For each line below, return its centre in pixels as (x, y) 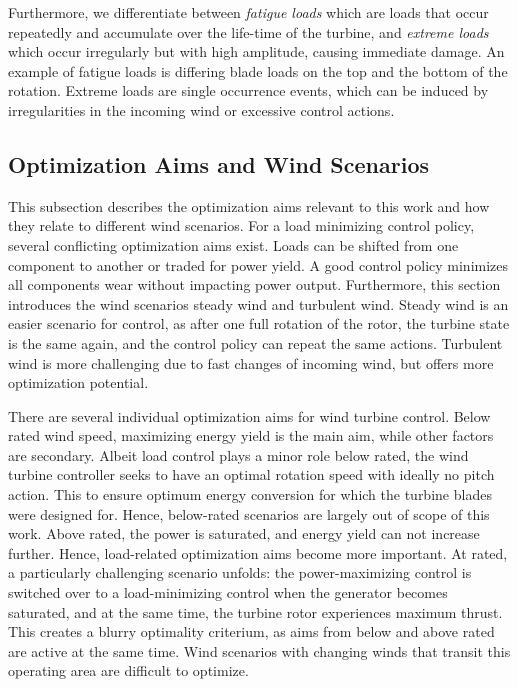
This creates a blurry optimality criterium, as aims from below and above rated (251, 631)
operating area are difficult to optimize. (128, 670)
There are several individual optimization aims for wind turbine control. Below (249, 415)
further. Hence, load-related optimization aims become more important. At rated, (258, 552)
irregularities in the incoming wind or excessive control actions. (201, 109)
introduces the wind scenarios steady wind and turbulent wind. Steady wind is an (258, 303)
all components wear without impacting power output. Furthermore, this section (254, 284)
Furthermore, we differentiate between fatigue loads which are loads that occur (248, 12)
